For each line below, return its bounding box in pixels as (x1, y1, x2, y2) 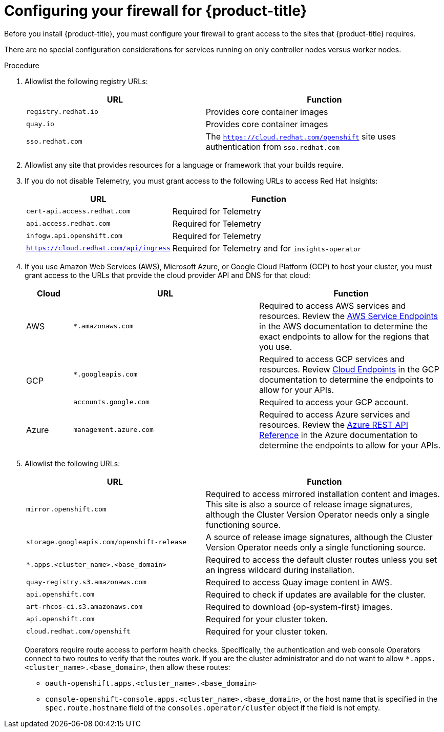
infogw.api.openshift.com (26, 232, 122, 240)
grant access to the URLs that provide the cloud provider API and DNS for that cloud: (25, 270, 310, 280)
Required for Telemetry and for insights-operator (172, 243, 362, 253)
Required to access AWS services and (259, 300, 406, 311)
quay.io (26, 120, 54, 128)
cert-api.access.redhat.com (26, 207, 131, 215)
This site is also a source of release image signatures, (205, 499, 413, 509)
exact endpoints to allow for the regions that (259, 331, 429, 342)
